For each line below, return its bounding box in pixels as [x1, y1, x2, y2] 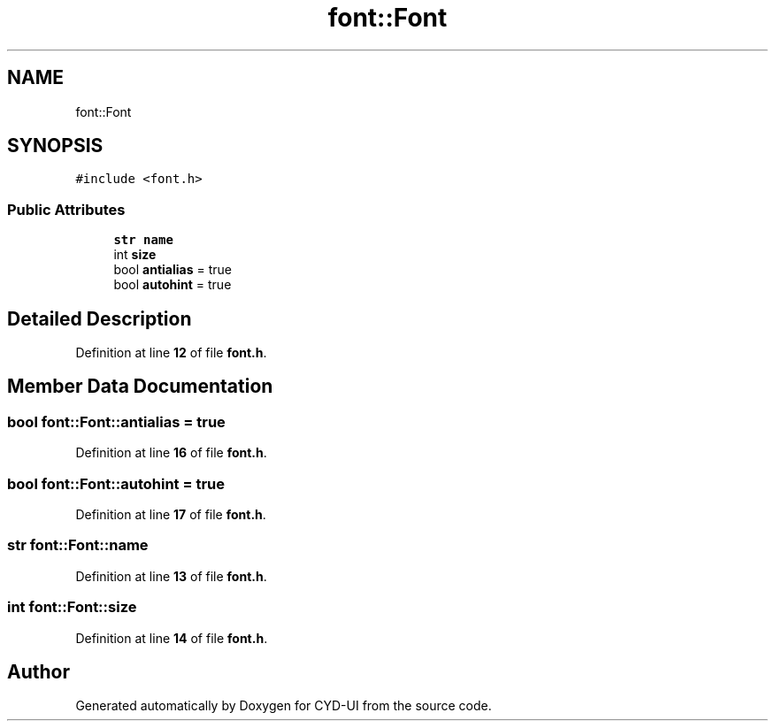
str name [113, 233, 173, 248]
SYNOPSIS [7, 134, 104, 157]
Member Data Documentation [7, 375, 273, 398]
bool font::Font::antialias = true [7, 412, 226, 431]
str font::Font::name [7, 536, 149, 555]
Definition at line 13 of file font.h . [75, 568, 267, 584]
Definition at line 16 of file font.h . [75, 445, 267, 461]
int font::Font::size [7, 598, 137, 617]
